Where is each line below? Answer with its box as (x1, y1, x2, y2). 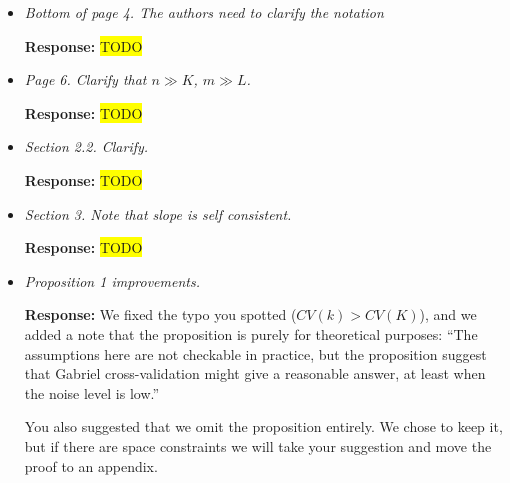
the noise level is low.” (24, 382, 160, 403)
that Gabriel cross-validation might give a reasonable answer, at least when (24, 363, 486, 384)
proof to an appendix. (24, 455, 158, 476)
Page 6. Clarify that (24, 69, 147, 90)
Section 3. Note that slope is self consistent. (24, 203, 292, 224)
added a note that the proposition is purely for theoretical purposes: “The (24, 323, 478, 344)
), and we (419, 304, 477, 325)
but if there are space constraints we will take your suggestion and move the (24, 435, 492, 456)
